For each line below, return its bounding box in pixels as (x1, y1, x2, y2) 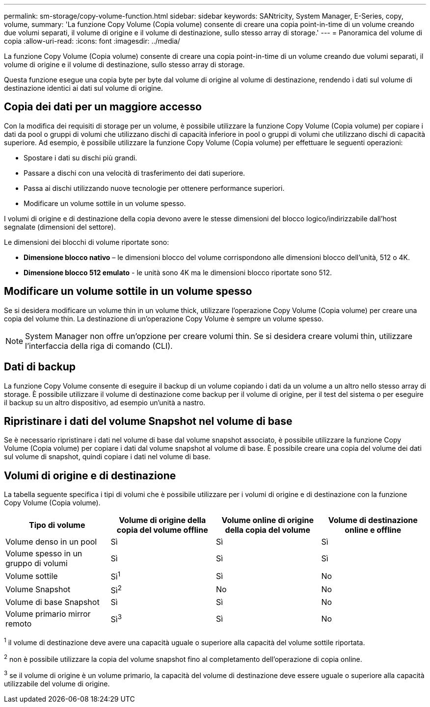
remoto (5, 618, 32, 628)
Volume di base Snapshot (5, 597, 100, 607)
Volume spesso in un (5, 549, 82, 559)
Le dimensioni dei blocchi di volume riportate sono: (4, 237, 169, 246)
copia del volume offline (116, 525, 208, 535)
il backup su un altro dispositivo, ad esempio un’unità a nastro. (4, 398, 206, 407)
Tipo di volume (29, 520, 85, 530)
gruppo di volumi (5, 558, 68, 569)
